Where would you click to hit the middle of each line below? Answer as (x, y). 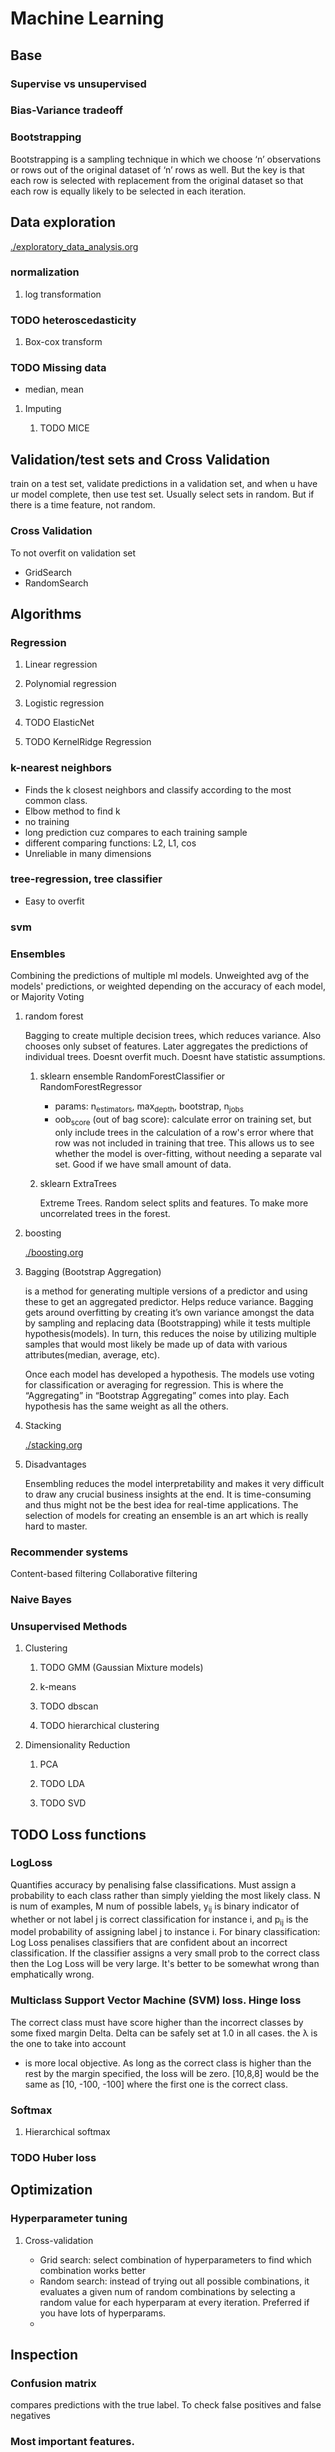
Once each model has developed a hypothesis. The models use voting (169, 1374)
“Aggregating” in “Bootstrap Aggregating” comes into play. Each (157, 1395)
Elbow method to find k (72, 811)
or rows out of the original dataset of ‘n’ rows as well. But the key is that (157, 169)
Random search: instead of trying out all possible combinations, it (174, 2281)
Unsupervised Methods (69, 1626)
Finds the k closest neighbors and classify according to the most (158, 789)
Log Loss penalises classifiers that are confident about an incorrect (149, 1943)
